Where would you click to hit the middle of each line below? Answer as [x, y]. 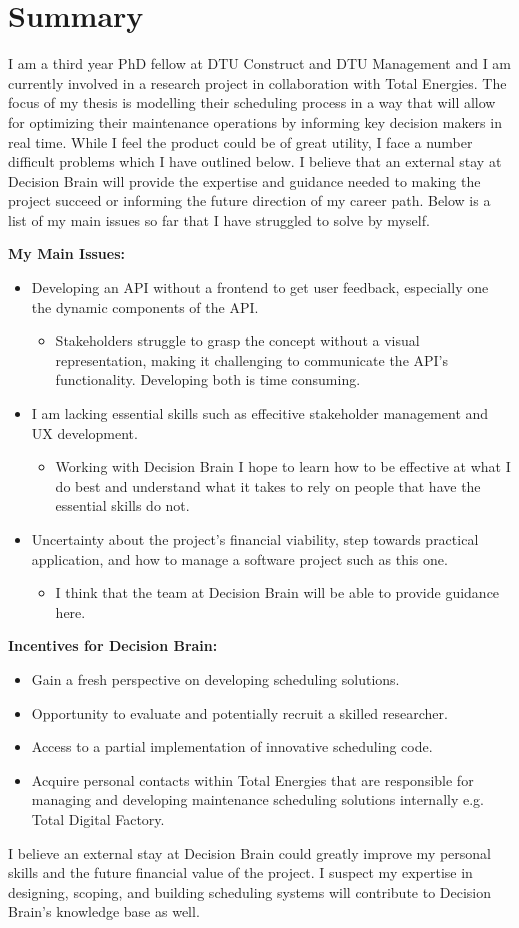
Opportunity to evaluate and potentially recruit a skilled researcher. [239, 712]
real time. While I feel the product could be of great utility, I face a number [240, 141]
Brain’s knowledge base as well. [104, 911]
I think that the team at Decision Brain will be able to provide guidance [277, 592]
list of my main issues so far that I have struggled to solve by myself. [219, 219]
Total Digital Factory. [98, 818]
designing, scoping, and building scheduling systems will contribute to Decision [250, 891]
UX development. [84, 432]
